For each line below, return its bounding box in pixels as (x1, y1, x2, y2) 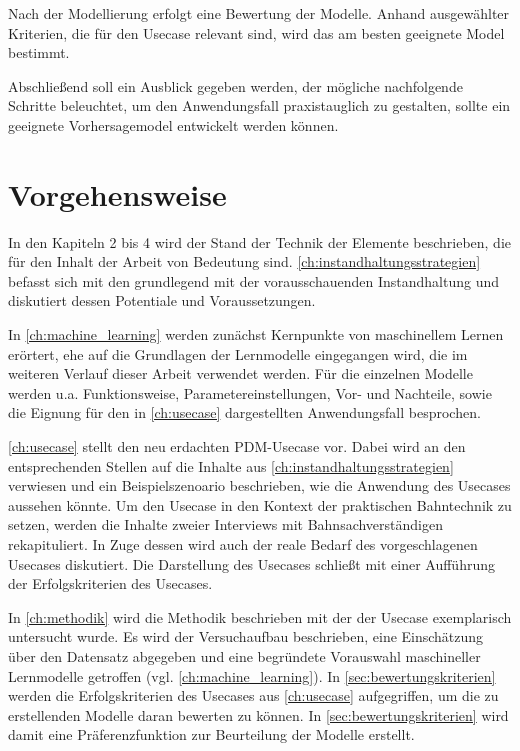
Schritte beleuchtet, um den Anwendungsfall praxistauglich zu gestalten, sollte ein (8, 95, 511, 116)
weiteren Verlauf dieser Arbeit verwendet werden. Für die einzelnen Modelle (8, 363, 473, 384)
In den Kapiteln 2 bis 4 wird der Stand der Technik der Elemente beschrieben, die (8, 231, 512, 252)
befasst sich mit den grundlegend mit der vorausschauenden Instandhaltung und (8, 270, 500, 291)
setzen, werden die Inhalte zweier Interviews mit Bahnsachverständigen (8, 514, 443, 535)
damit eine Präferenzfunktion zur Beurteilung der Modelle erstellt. (8, 724, 415, 745)
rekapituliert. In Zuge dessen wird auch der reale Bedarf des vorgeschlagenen (8, 534, 478, 554)
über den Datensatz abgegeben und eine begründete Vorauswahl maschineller (8, 645, 481, 666)
